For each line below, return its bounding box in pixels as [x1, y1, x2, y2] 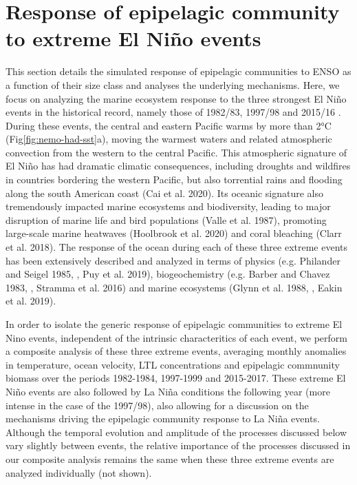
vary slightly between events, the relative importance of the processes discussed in [6, 438, 351, 453]
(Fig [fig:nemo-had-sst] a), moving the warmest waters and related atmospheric [6, 132, 332, 146]
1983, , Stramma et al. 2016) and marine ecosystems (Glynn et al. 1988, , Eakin [6, 280, 343, 294]
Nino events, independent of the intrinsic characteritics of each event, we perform [6, 330, 348, 344]
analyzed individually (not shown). [6, 465, 152, 479]
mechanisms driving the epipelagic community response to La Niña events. [6, 411, 320, 426]
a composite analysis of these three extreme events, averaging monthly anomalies [6, 344, 347, 358]
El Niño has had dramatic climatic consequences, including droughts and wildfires [6, 158, 351, 173]
